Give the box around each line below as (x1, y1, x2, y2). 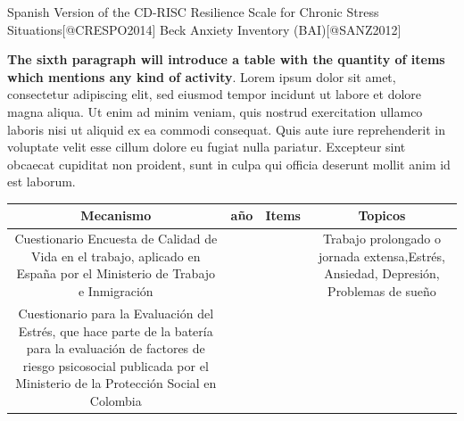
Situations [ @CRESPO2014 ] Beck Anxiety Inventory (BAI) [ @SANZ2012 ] (7, 20, 402, 38)
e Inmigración (78, 282, 153, 301)
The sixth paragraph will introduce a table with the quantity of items (7, 50, 445, 69)
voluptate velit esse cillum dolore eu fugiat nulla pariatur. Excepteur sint (7, 137, 406, 156)
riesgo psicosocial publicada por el (22, 356, 209, 375)
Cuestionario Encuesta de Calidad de (14, 229, 218, 248)
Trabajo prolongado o (322, 229, 441, 248)
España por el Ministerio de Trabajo (16, 264, 216, 283)
